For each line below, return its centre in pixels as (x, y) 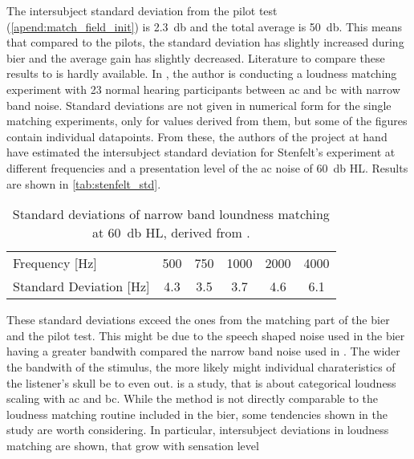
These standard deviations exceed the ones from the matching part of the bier (198, 320)
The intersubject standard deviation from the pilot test (142, 10)
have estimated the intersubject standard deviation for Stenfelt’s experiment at (201, 152)
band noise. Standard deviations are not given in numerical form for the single (199, 105)
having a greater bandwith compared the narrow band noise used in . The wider (203, 351)
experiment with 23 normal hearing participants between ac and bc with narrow (203, 89)
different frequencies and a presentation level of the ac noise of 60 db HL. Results (207, 167)
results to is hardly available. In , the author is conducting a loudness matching (202, 73)
